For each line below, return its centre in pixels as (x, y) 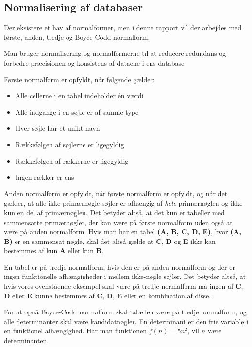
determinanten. (26, 340)
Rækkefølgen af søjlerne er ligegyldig (70, 144)
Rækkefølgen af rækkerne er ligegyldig (72, 161)
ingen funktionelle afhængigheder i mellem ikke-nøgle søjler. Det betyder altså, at (125, 276)
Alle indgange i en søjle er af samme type (77, 112)
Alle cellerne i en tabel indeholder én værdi (79, 95)
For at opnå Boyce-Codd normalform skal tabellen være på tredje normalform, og (125, 312)
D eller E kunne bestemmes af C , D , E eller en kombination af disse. (108, 295)
